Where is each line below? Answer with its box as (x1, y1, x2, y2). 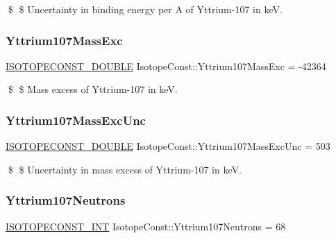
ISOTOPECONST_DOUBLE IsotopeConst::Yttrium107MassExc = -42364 (6, 58, 326, 73)
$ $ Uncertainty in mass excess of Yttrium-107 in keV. (8, 162, 242, 176)
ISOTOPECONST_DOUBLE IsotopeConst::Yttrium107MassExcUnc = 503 (6, 139, 330, 153)
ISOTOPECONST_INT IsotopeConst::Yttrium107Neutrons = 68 (6, 219, 286, 233)
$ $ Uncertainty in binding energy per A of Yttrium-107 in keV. (8, 2, 283, 16)
